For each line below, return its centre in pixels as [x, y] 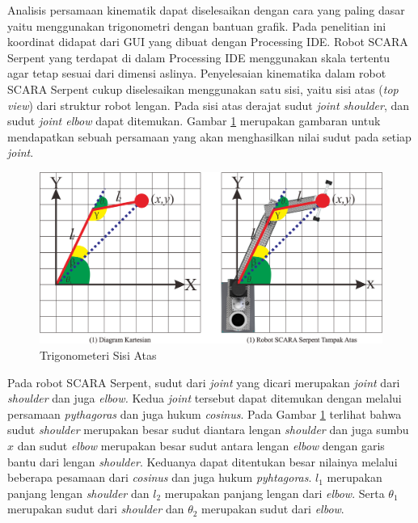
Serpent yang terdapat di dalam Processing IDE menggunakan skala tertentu [199, 57]
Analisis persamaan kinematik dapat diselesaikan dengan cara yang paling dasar [206, 10]
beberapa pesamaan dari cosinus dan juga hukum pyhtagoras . [160, 477]
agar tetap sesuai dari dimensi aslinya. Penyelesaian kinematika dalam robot [197, 73]
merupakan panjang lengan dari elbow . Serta [274, 493]
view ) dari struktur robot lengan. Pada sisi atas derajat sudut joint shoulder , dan [209, 105]
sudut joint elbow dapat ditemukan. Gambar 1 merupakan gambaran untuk [194, 121]
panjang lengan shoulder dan [78, 493]
